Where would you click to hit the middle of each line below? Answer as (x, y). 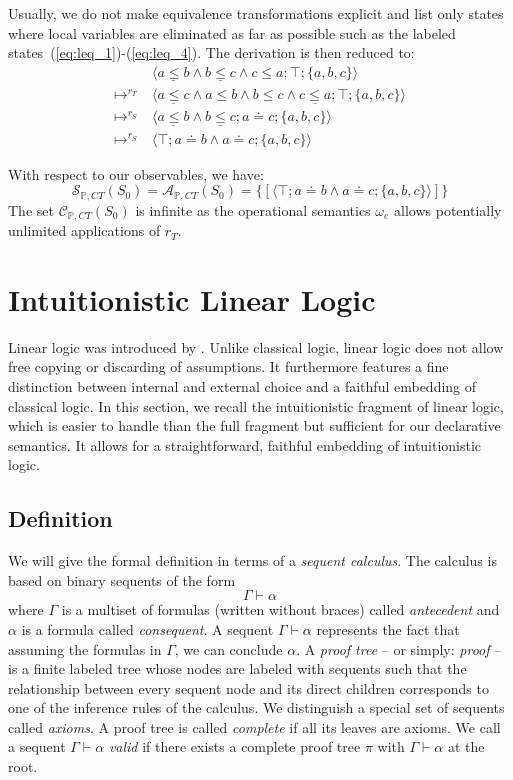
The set (31, 209)
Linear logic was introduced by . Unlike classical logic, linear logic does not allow (256, 346)
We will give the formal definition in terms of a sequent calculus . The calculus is (252, 560)
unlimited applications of (84, 230)
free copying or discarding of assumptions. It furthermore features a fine (228, 366)
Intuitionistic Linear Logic (192, 298)
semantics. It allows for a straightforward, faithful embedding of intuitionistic (245, 444)
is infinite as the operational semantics (253, 209)
